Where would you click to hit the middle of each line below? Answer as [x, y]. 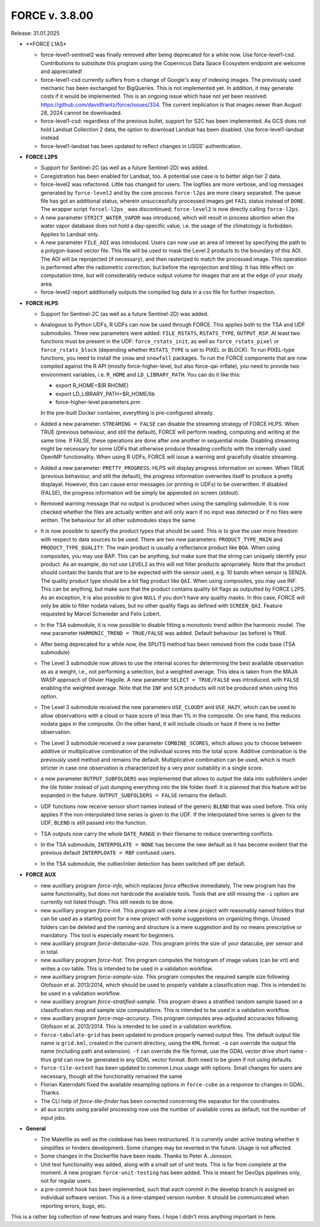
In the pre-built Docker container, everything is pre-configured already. [127, 413]
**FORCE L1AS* [46, 44]
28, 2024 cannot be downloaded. [81, 113]
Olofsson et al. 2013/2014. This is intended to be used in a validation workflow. [136, 1026]
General [36, 1128]
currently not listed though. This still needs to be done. [107, 902]
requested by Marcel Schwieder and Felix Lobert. [101, 614]
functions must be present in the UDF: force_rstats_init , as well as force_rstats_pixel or [160, 341]
